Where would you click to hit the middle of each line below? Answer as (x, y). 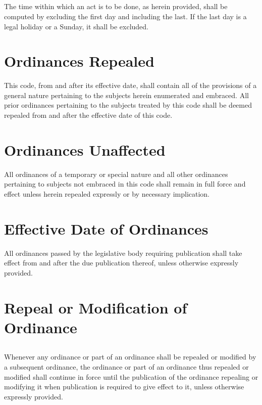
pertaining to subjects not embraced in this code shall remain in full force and (125, 184)
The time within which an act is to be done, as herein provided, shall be (116, 6)
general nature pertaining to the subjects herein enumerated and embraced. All (126, 95)
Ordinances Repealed (79, 61)
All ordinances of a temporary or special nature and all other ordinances (116, 174)
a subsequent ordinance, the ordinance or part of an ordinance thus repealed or (126, 367)
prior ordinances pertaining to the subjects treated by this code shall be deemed (128, 105)
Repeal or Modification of (96, 307)
